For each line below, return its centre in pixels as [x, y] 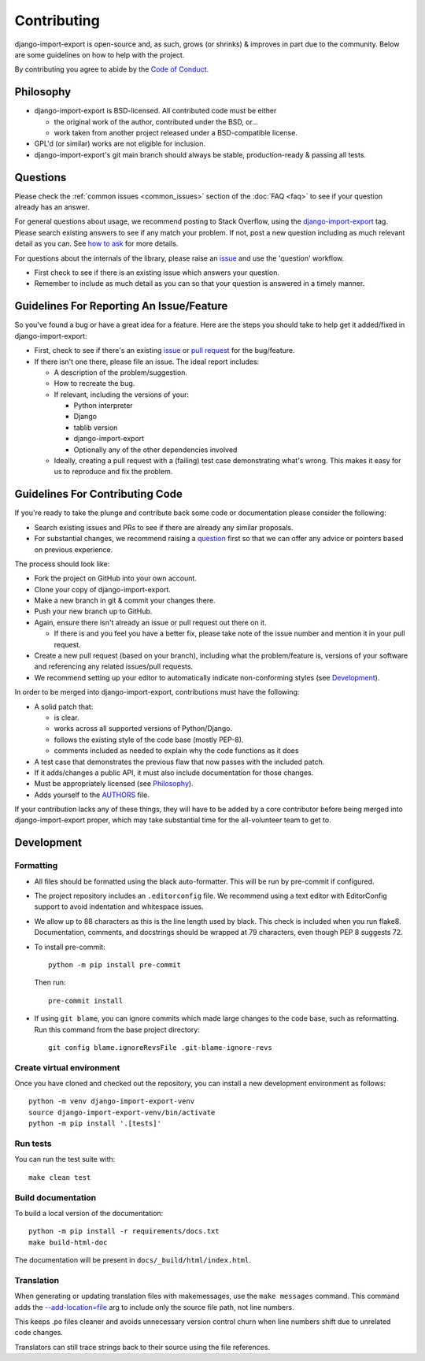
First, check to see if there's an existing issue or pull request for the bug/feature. [164, 350]
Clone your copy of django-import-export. [102, 589]
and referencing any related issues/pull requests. [113, 666]
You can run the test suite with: [65, 1159]
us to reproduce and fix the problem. [113, 472]
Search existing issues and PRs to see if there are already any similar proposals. [164, 527]
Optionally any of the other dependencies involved [155, 450]
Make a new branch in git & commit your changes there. [125, 601]
